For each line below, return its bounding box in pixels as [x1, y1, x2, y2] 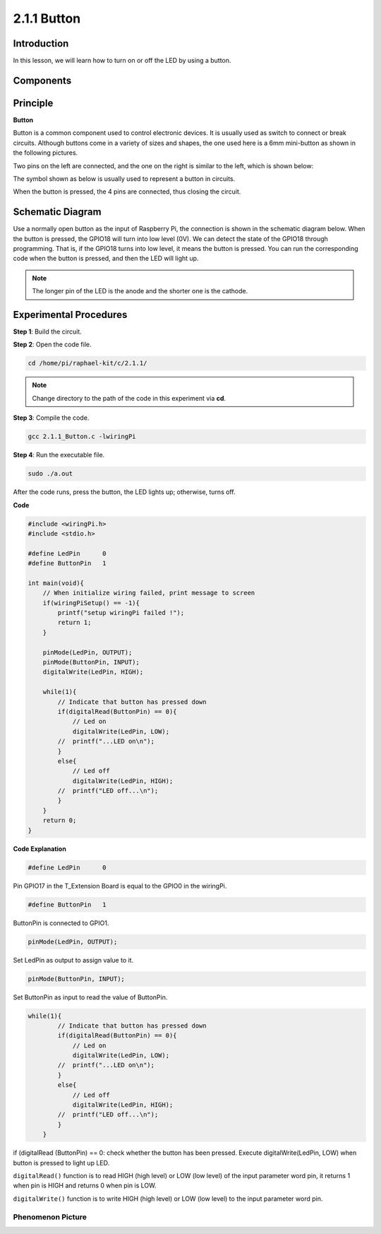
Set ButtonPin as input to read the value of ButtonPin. [13, 993, 168, 1001]
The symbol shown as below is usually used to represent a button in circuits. [13, 174, 236, 183]
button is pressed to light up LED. [13, 1158, 109, 1167]
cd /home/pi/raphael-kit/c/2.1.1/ [28, 359, 147, 368]
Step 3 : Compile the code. [13, 413, 90, 422]
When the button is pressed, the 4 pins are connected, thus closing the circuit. [13, 187, 241, 196]
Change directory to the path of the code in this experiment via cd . [32, 394, 226, 402]
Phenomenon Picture [13, 1212, 87, 1222]
